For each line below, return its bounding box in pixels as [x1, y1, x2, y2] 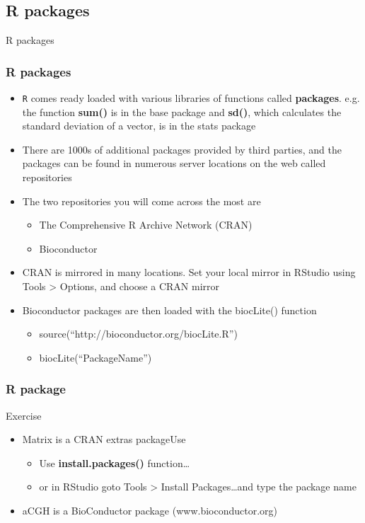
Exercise [6, 408, 42, 423]
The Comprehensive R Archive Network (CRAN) [39, 217, 253, 232]
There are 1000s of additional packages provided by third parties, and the [22, 142, 342, 156]
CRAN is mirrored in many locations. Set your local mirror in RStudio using [22, 265, 356, 280]
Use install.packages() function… [39, 455, 190, 470]
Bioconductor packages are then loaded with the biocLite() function [22, 302, 317, 317]
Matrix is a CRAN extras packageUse [22, 432, 186, 447]
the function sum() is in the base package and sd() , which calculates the [22, 104, 342, 119]
